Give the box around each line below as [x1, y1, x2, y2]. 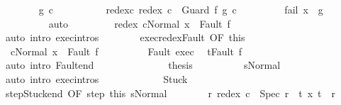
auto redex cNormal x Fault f [48, 16, 230, 31]
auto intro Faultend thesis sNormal [5, 57, 281, 72]
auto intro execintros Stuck [5, 71, 188, 86]
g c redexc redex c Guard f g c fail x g [38, 2, 323, 16]
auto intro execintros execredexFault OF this [5, 30, 245, 45]
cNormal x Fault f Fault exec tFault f [10, 43, 242, 58]
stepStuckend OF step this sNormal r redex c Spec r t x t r [5, 85, 336, 100]
